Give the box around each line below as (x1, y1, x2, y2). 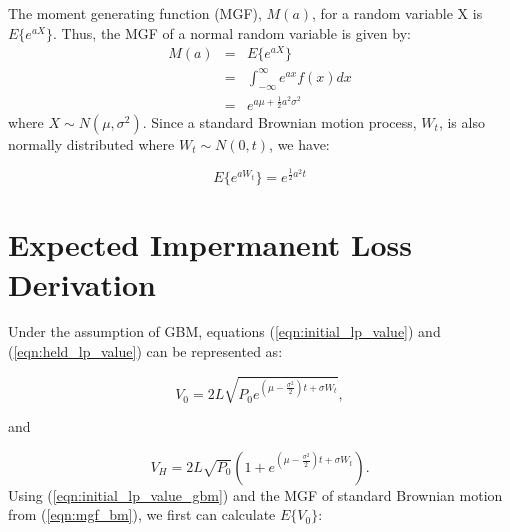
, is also (438, 111, 485, 132)
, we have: (269, 133, 330, 154)
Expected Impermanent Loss (8, 224, 413, 265)
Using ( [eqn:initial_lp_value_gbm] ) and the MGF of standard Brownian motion (8, 484, 503, 505)
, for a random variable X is (312, 3, 483, 23)
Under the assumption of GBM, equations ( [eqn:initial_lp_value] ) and (8, 321, 441, 342)
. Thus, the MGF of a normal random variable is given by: (52, 22, 411, 43)
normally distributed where (8, 133, 175, 154)
